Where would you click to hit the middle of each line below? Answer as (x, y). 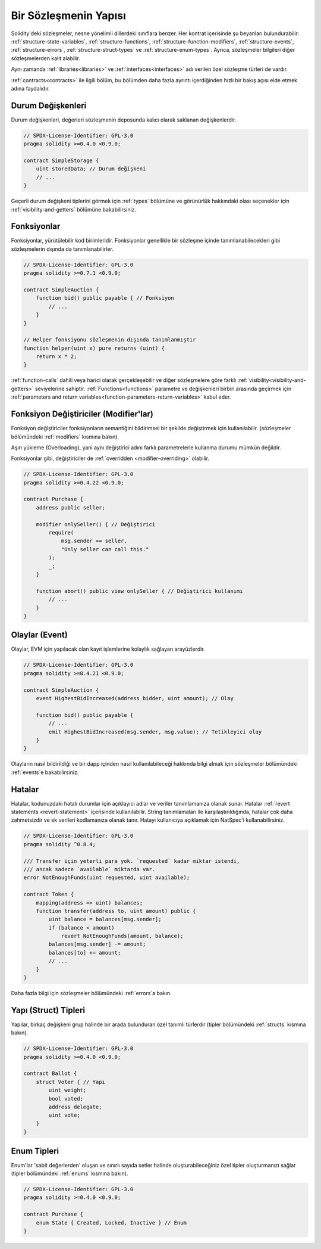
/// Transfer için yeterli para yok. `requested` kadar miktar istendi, (132, 861)
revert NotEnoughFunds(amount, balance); (122, 936)
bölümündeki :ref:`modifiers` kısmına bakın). (65, 436)
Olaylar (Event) (39, 635)
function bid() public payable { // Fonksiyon (105, 298)
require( (61, 533)
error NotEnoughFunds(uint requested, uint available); (107, 878)
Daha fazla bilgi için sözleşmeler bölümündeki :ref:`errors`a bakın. (91, 993)
